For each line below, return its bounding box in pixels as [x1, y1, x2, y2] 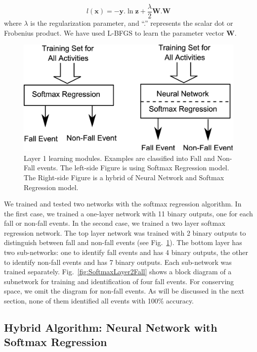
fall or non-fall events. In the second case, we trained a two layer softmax [4, 218, 225, 228]
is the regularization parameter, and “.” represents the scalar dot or [30, 18, 233, 28]
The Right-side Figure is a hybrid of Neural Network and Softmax [24, 172, 224, 182]
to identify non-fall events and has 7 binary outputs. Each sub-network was [4, 256, 232, 267]
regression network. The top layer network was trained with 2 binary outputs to [4, 227, 246, 238]
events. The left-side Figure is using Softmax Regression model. [37, 162, 229, 173]
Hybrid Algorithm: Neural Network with [4, 320, 217, 335]
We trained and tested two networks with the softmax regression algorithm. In [4, 199, 242, 209]
